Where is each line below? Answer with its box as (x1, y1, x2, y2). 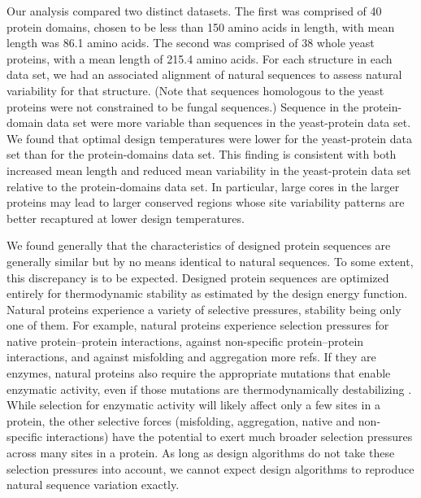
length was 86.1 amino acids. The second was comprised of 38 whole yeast (7, 34, 375, 51)
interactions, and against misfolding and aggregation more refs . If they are (7, 348, 376, 365)
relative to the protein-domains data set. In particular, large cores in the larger (7, 177, 400, 194)
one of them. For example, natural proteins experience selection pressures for (7, 317, 389, 334)
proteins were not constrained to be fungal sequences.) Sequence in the (7, 98, 359, 115)
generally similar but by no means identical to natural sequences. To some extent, (7, 252, 414, 269)
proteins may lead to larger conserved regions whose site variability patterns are (7, 194, 405, 211)
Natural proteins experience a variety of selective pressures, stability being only (7, 300, 401, 317)
